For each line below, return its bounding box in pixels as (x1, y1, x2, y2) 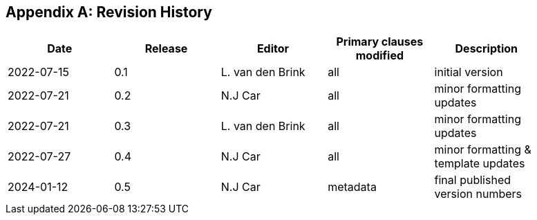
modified (355, 48, 404, 63)
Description (455, 42, 518, 56)
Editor (256, 42, 290, 56)
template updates (434, 156, 525, 171)
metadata (328, 180, 377, 194)
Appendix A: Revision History (6, 3, 212, 21)
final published (434, 173, 511, 187)
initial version (434, 65, 503, 80)
